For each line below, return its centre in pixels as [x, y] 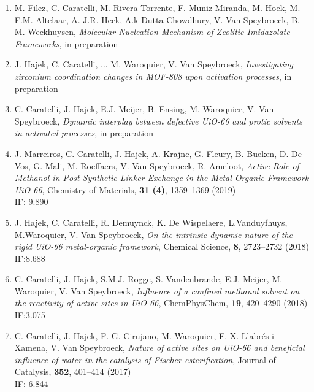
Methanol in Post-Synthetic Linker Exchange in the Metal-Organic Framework [162, 178]
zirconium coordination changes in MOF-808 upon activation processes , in [153, 76]
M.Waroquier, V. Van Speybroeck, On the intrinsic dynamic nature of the [153, 234]
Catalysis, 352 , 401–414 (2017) [73, 371]
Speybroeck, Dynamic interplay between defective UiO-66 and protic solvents [158, 121]
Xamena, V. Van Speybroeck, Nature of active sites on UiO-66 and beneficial [159, 348]
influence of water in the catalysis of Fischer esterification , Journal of [145, 359]
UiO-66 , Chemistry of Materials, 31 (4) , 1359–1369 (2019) [125, 189]
